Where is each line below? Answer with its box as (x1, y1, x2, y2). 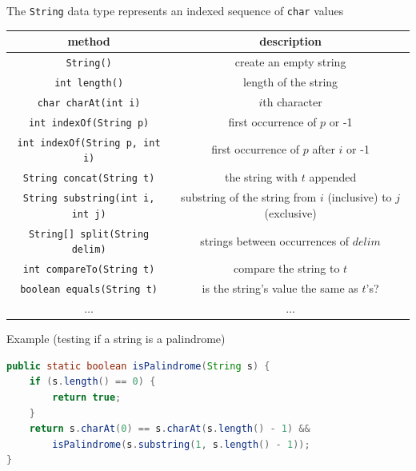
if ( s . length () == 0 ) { (29, 376, 156, 388)
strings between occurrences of (200, 232, 350, 249)
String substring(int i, (22, 193, 155, 205)
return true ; (52, 391, 122, 403)
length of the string (243, 73, 338, 90)
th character (262, 93, 322, 110)
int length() (54, 77, 124, 89)
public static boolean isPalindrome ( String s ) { (6, 360, 270, 372)
